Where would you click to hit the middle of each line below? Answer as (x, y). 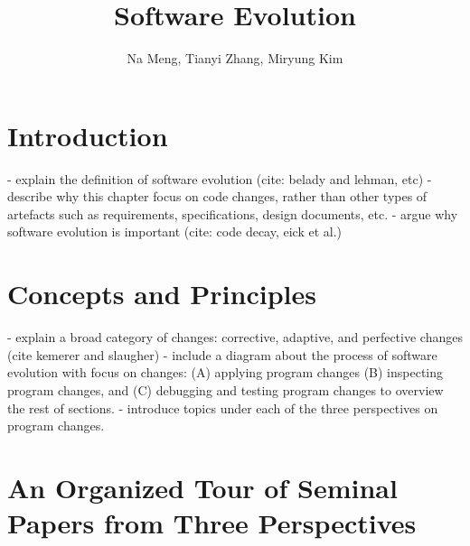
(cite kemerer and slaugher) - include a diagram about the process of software (222, 354)
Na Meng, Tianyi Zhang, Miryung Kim (235, 58)
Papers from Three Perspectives (212, 523)
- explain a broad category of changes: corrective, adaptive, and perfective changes (235, 337)
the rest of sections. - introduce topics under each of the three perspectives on (223, 407)
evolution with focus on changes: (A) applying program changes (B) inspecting (226, 372)
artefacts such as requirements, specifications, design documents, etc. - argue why (233, 213)
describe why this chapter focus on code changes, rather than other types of (217, 196)
